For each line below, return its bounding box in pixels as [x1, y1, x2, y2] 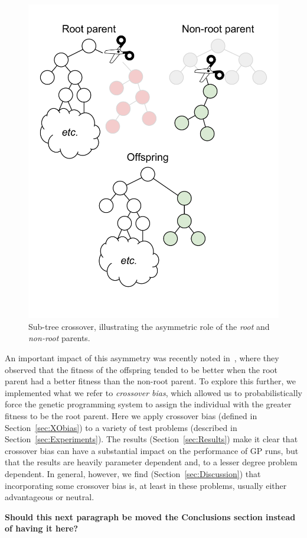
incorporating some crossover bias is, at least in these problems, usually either [5, 479, 287, 491]
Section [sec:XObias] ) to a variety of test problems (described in [5, 421, 237, 433]
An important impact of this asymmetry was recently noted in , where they [5, 352, 279, 364]
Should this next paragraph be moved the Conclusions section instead [5, 510, 296, 523]
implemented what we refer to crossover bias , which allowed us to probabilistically [5, 386, 302, 398]
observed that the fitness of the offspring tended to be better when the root [5, 363, 278, 375]
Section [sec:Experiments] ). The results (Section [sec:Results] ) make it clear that [5, 433, 298, 445]
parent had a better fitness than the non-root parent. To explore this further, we [5, 375, 296, 387]
